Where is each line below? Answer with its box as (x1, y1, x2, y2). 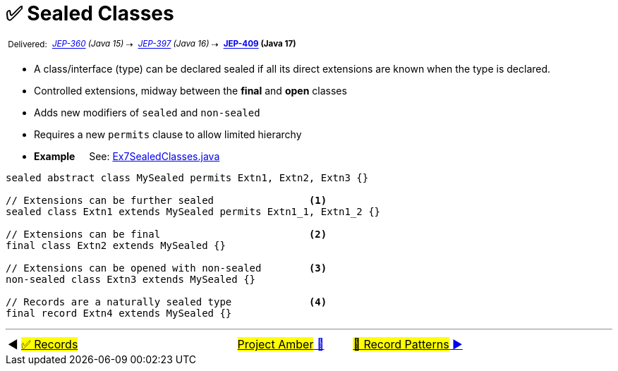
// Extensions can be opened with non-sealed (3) (6, 262, 327, 274)
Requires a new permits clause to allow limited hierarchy (34, 128, 302, 141)
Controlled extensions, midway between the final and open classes (34, 85, 347, 97)
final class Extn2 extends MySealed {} (6, 240, 226, 252)
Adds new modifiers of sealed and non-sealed (34, 107, 260, 119)
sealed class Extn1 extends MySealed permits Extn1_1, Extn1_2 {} (6, 206, 381, 218)
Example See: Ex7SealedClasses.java (34, 150, 220, 163)
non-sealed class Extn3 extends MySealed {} (6, 274, 256, 286)
